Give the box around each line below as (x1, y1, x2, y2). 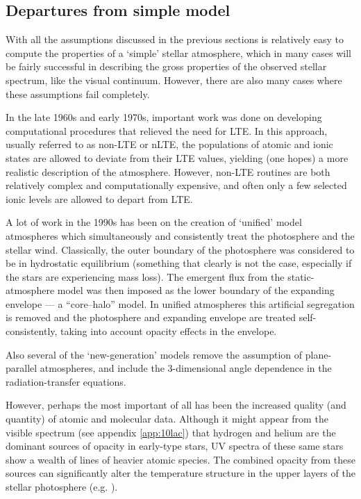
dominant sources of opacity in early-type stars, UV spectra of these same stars (6, 439, 344, 453)
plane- (305, 347, 332, 361)
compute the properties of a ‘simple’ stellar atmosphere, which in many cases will (6, 45, 351, 60)
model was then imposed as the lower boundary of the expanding (57, 283, 335, 297)
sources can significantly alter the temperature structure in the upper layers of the (6, 466, 355, 480)
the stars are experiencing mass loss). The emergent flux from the (6, 269, 285, 284)
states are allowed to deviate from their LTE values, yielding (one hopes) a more (6, 150, 349, 165)
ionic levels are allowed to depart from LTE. (6, 191, 193, 206)
